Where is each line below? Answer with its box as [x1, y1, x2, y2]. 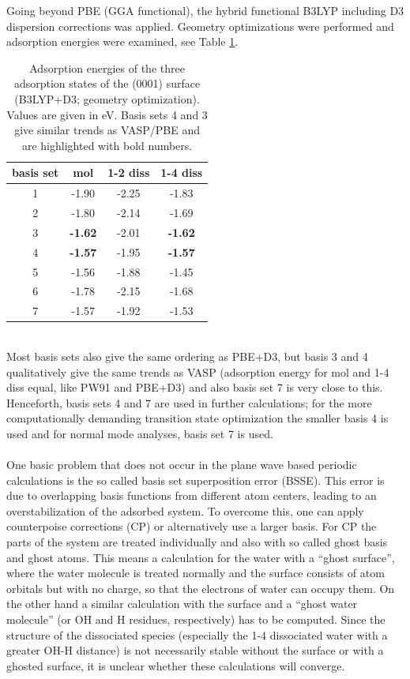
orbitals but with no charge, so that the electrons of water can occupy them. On [6, 580, 395, 596]
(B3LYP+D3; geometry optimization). [14, 90, 200, 107]
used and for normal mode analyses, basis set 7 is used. [6, 425, 273, 441]
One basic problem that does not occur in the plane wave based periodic [6, 456, 357, 473]
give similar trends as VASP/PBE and [14, 122, 201, 138]
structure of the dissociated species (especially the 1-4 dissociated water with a [6, 626, 388, 643]
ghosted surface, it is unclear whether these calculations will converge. [6, 657, 345, 673]
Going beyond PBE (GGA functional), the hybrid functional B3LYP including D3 [6, 2, 404, 18]
